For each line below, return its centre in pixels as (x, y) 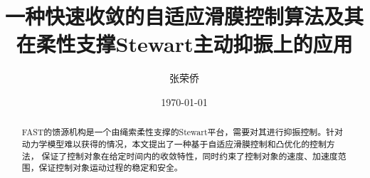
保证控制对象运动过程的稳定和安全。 (111, 168)
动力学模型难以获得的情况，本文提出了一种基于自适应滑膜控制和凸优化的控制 (174, 143)
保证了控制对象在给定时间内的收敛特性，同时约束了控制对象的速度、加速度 (190, 156)
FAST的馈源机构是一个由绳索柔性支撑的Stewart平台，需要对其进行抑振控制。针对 (182, 132)
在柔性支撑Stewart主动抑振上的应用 (184, 44)
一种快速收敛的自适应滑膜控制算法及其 (185, 16)
